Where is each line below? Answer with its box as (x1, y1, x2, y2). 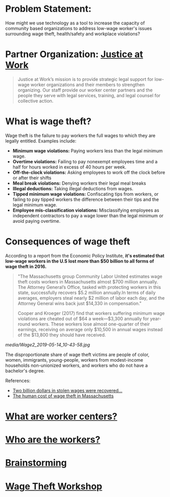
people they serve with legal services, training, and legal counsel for (17, 92, 161, 98)
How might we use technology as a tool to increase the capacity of (5, 20, 145, 26)
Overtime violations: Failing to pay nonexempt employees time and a (12, 158, 158, 164)
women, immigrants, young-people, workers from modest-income (5, 357, 144, 363)
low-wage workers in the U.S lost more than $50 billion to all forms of (5, 258, 154, 264)
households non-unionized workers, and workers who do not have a (5, 362, 148, 368)
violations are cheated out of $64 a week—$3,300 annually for (17, 315, 149, 321)
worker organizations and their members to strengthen (30, 81, 145, 87)
